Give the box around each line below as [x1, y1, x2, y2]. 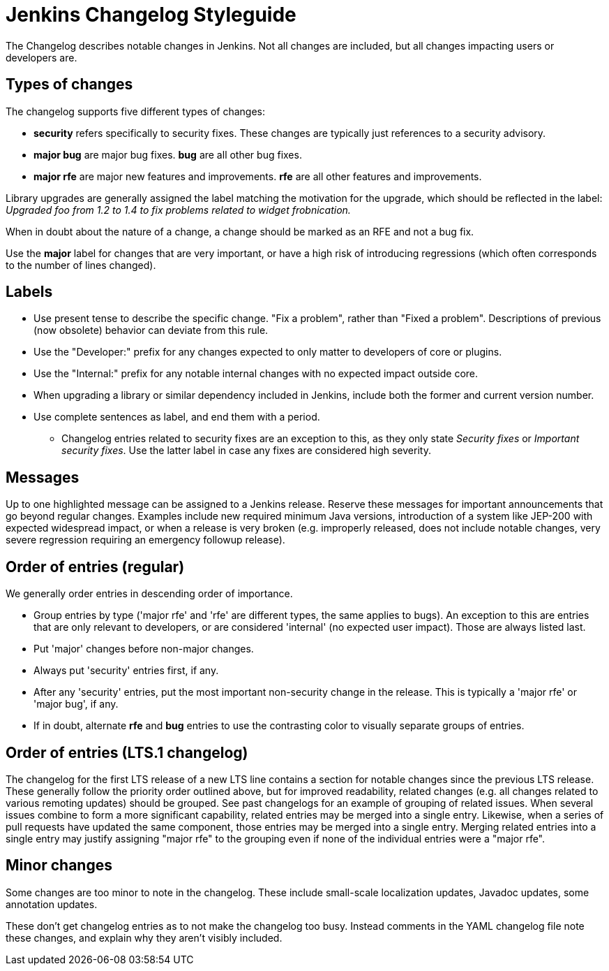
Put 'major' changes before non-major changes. [33, 643, 254, 655]
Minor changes [6, 856, 112, 875]
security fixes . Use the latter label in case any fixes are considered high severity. [61, 444, 431, 457]
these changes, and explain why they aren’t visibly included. [6, 931, 283, 944]
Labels [6, 283, 53, 301]
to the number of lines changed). [6, 258, 156, 271]
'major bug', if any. [33, 698, 119, 710]
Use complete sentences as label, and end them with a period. [33, 411, 320, 423]
